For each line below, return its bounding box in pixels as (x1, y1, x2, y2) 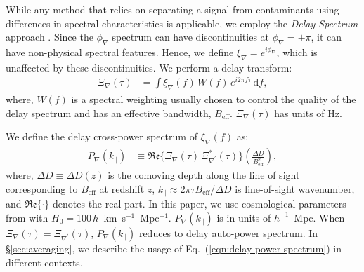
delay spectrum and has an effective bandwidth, (6, 105, 212, 120)
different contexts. (6, 254, 83, 269)
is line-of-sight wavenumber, (235, 181, 355, 196)
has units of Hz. (274, 105, 342, 120)
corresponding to (6, 181, 78, 196)
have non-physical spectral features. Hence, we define (6, 44, 234, 59)
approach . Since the (6, 29, 93, 44)
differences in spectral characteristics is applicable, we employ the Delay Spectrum (6, 15, 358, 30)
